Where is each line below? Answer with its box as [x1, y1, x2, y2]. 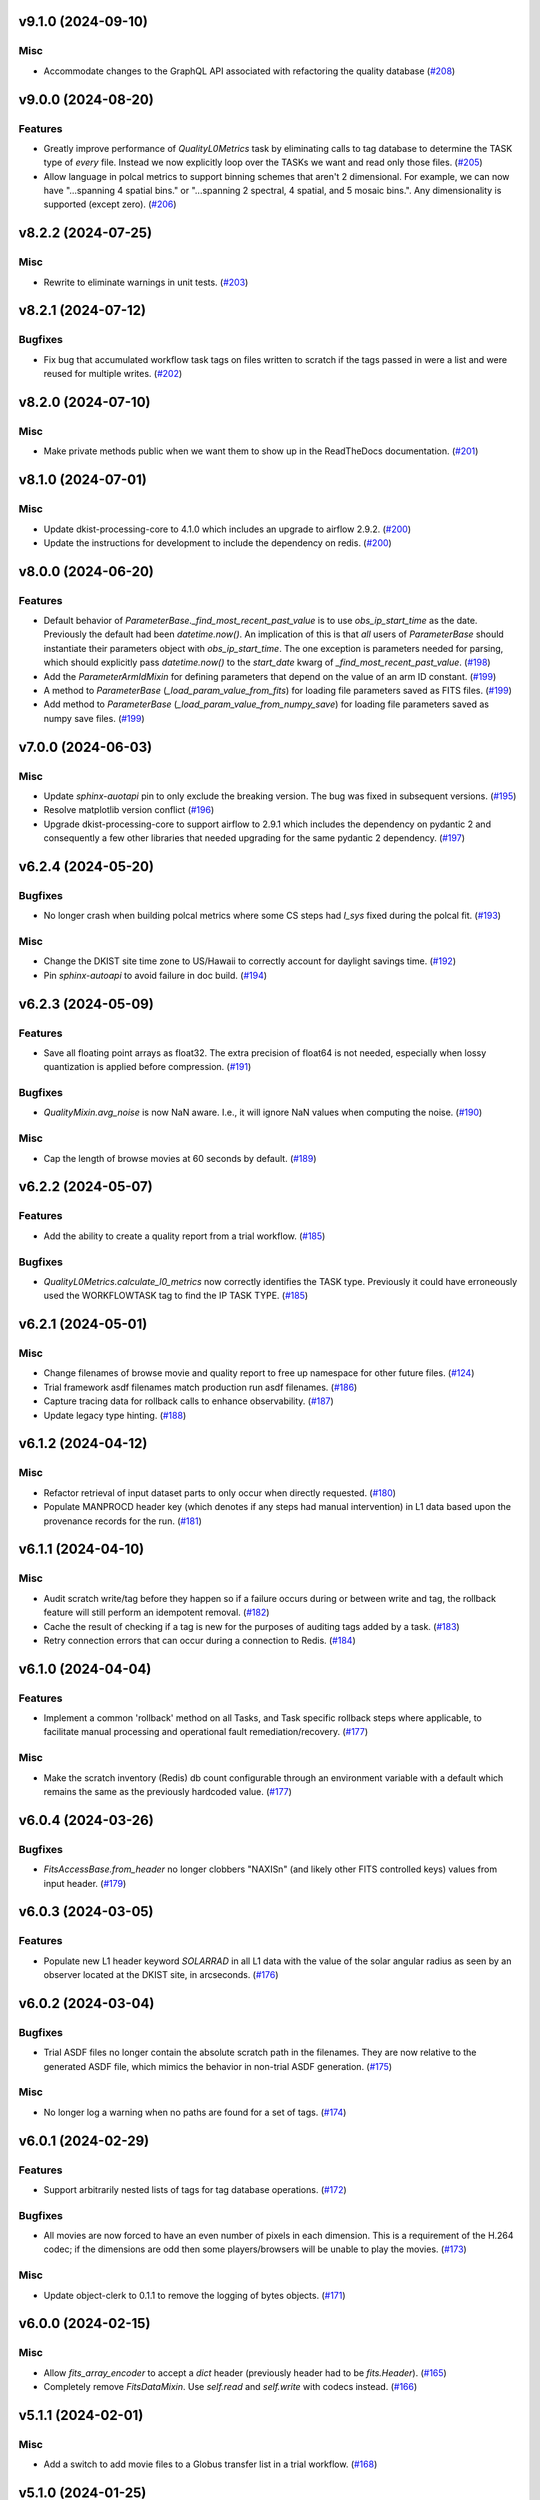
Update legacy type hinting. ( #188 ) [43, 1409, 187, 1421]
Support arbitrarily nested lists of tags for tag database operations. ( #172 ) [43, 2183, 347, 2195]
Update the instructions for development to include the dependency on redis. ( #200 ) [43, 536, 392, 549]
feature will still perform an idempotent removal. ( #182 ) [43, 1606, 270, 1619]
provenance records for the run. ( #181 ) [43, 1515, 202, 1527]
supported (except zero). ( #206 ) [43, 198, 177, 210]
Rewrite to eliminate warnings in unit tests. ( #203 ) [43, 276, 249, 288]
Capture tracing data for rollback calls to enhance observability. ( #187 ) [43, 1395, 334, 1407]
